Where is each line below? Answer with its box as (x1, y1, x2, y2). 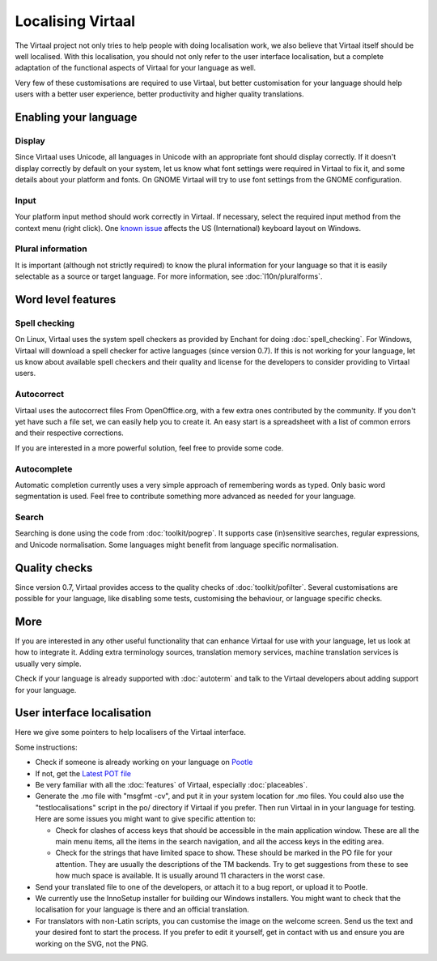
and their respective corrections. (15, 428, 125, 438)
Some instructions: (15, 742, 78, 752)
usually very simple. (15, 659, 82, 668)
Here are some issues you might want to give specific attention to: (35, 814, 257, 824)
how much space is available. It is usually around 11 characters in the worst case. (55, 871, 325, 881)
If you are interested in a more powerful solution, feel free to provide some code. (15, 442, 284, 453)
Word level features (15, 293, 117, 306)
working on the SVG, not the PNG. (35, 938, 149, 948)
